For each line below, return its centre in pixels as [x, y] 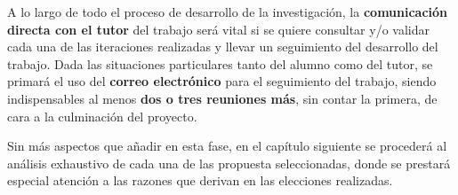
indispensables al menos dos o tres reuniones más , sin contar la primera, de [222, 98]
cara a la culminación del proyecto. [102, 116]
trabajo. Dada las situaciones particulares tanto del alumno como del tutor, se [220, 63]
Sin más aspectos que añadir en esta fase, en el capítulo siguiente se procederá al [227, 146]
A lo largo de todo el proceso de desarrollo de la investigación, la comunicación [228, 12]
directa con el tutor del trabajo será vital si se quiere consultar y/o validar [218, 29]
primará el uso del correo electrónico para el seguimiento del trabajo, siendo [222, 81]
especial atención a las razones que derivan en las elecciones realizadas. [200, 180]
